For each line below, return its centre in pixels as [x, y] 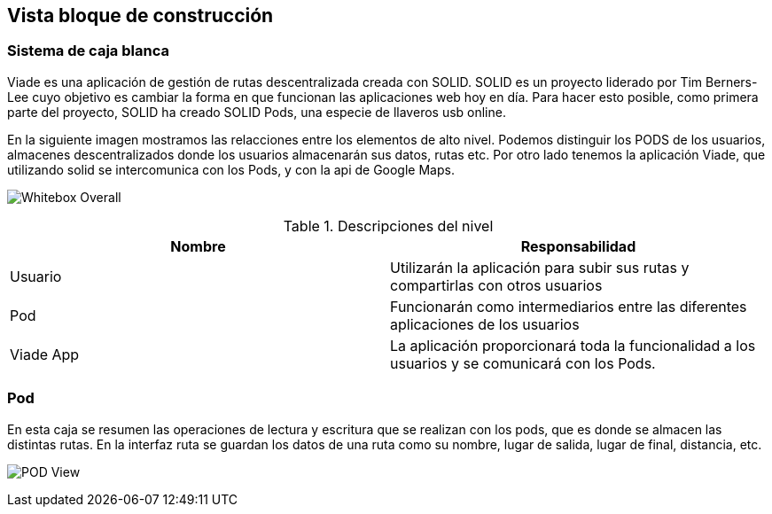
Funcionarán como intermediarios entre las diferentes [569, 306]
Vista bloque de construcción [140, 16]
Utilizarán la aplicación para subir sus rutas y [540, 267]
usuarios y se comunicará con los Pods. [523, 363]
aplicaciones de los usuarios [485, 324]
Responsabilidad [578, 246]
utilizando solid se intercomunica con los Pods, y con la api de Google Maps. [231, 169]
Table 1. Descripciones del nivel [388, 226]
